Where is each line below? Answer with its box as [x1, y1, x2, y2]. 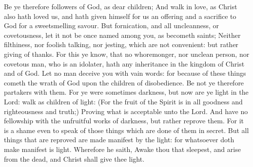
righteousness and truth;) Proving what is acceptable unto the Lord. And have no [4, 106, 248, 116]
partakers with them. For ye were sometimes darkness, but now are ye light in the [4, 87, 249, 97]
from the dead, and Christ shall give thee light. [4, 153, 145, 164]
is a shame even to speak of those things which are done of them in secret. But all [4, 125, 249, 135]
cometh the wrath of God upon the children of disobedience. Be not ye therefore [4, 77, 244, 87]
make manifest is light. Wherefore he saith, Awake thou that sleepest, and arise [4, 144, 241, 154]
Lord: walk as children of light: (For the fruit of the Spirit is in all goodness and [4, 96, 243, 106]
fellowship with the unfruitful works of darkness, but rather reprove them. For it [4, 116, 244, 126]
